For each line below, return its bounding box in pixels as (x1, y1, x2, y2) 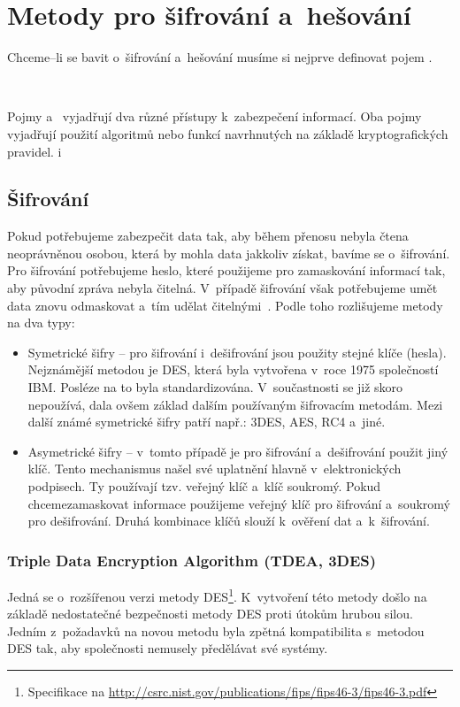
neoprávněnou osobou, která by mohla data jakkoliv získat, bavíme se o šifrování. (7, 243, 450, 262)
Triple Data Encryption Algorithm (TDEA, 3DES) (7, 549, 377, 571)
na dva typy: (7, 313, 75, 332)
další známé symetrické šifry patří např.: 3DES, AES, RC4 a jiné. (27, 412, 386, 431)
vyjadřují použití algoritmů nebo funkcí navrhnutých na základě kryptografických (7, 124, 448, 142)
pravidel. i (7, 142, 62, 160)
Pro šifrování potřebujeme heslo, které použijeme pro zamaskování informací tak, (7, 261, 446, 280)
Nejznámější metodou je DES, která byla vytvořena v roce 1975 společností (27, 360, 439, 379)
